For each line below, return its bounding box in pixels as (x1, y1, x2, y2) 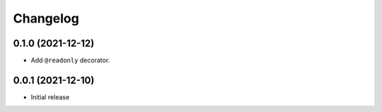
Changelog (13, 11, 79, 26)
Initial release (30, 92, 70, 101)
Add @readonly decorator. (30, 56, 110, 65)
